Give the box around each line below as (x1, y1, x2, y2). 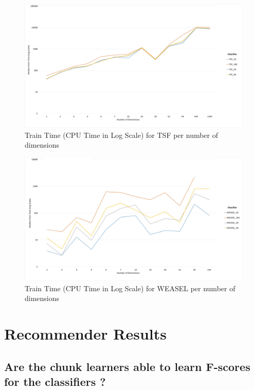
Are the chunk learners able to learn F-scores (4, 358, 250, 374)
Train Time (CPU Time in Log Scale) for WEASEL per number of (25, 282, 235, 293)
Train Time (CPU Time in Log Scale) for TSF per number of (25, 129, 219, 140)
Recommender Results (4, 323, 167, 344)
